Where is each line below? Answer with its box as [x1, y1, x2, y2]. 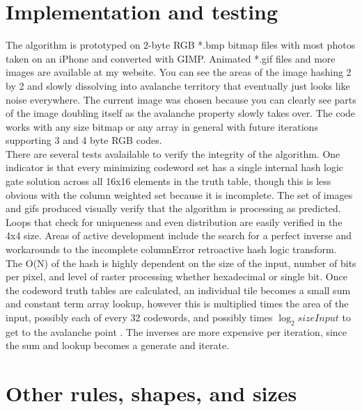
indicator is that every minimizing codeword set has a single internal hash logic [6, 160, 344, 175]
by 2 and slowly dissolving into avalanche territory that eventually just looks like [6, 78, 350, 92]
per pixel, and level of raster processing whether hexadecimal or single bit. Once [6, 269, 347, 284]
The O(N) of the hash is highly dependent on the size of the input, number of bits [6, 255, 356, 270]
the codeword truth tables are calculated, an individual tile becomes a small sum [6, 282, 351, 297]
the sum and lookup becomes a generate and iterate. [6, 338, 230, 353]
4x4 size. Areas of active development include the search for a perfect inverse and [6, 228, 352, 243]
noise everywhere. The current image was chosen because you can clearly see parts [6, 92, 356, 106]
